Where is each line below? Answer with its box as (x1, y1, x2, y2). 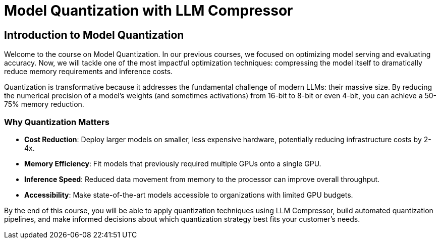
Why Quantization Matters (4, 116, 109, 127)
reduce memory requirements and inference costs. (4, 67, 173, 76)
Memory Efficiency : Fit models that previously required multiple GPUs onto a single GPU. (24, 159, 321, 168)
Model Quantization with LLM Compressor (4, 2, 293, 19)
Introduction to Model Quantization (4, 28, 184, 41)
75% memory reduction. (4, 100, 84, 109)
